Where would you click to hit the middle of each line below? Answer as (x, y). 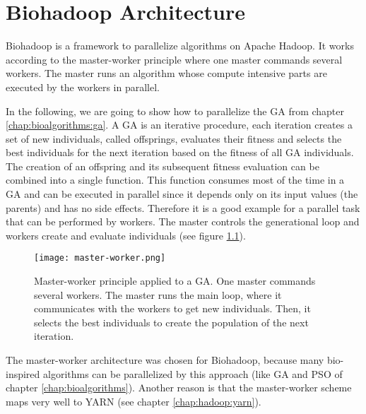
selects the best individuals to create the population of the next (171, 322)
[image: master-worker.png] (100, 258)
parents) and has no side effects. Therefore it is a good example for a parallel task (183, 207)
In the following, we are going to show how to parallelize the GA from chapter (175, 111)
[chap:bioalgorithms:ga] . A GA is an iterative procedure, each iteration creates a (179, 125)
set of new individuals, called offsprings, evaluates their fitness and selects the (174, 138)
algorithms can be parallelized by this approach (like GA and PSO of (193, 373)
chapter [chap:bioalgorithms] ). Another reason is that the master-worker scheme (179, 388)
